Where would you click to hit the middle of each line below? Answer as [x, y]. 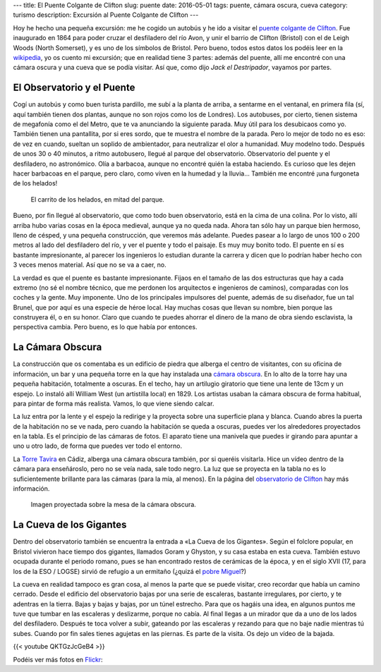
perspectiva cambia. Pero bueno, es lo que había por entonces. [105, 327]
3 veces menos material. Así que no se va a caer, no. [90, 265]
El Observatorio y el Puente [74, 88]
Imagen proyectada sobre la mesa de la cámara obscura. [114, 505]
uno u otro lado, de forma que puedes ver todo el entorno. [98, 446]
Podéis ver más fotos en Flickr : [58, 659]
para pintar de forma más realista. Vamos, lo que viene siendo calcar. [114, 403]
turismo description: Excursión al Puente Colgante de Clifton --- [106, 15]
